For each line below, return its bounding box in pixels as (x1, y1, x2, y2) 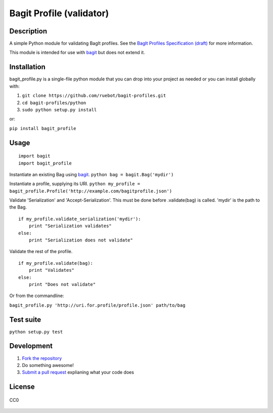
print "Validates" (28, 267, 75, 273)
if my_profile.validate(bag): (18, 260, 94, 266)
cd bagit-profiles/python (22, 100, 86, 106)
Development (9, 342, 53, 350)
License (9, 383, 35, 391)
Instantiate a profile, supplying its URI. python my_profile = (9, 181, 141, 187)
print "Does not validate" (28, 281, 96, 287)
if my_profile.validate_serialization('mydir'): (18, 216, 141, 222)
